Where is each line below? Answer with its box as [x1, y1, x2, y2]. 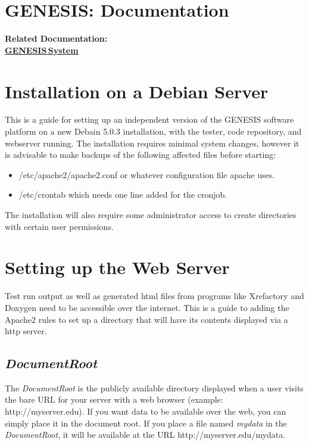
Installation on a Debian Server [5, 79, 269, 103]
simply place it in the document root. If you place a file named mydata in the [5, 416, 287, 429]
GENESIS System [5, 43, 79, 56]
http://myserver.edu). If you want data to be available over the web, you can [5, 405, 286, 418]
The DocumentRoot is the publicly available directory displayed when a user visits [5, 381, 304, 394]
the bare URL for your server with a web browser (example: [5, 393, 223, 406]
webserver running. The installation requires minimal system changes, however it [5, 136, 299, 149]
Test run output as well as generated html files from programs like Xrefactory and [5, 290, 304, 302]
